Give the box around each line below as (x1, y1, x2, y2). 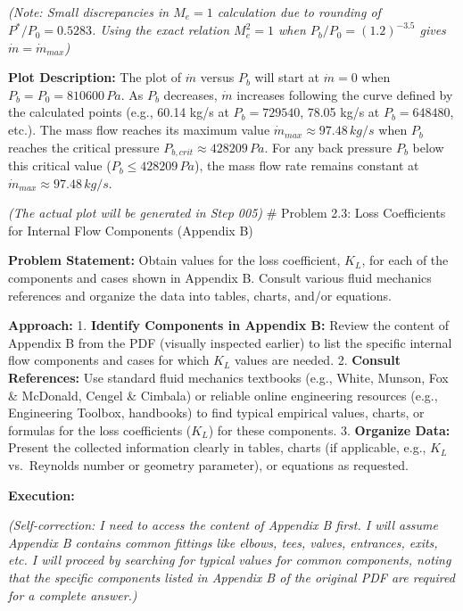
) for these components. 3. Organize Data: (208, 420, 451, 439)
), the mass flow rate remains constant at (194, 156, 419, 175)
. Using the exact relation (91, 21, 230, 39)
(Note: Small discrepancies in (8, 3, 169, 21)
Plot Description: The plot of (8, 68, 182, 87)
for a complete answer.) (8, 585, 137, 604)
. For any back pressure (264, 137, 393, 156)
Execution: (8, 485, 75, 504)
